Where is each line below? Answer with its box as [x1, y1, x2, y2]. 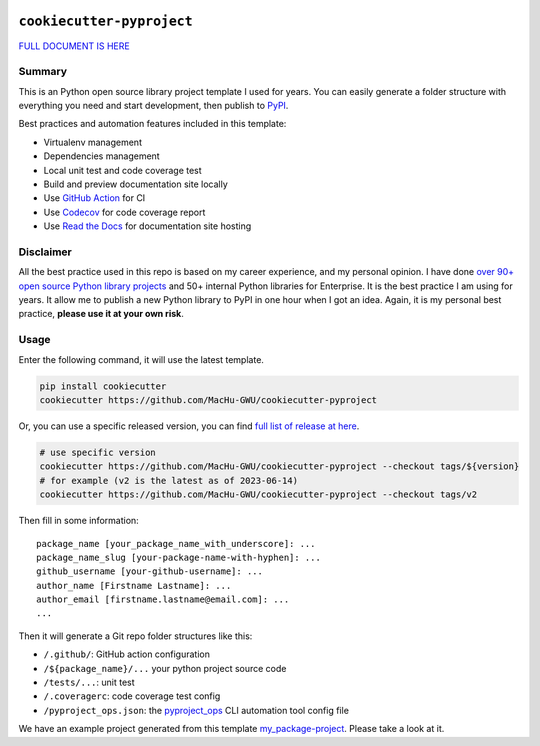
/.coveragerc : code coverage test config [43, 690, 221, 702]
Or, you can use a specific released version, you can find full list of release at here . [18, 420, 360, 432]
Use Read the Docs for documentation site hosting [43, 220, 252, 232]
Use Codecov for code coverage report [43, 206, 206, 218]
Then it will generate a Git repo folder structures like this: [18, 630, 253, 642]
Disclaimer [18, 245, 72, 259]
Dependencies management [43, 150, 160, 162]
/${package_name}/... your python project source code [43, 662, 287, 674]
